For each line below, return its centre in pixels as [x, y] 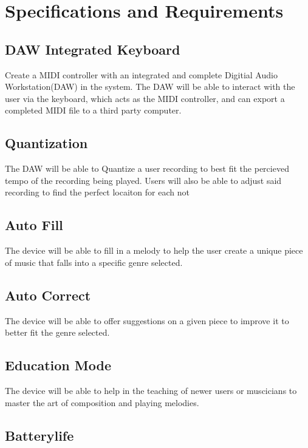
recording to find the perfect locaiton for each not [97, 192]
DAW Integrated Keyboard [93, 49]
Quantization [46, 143]
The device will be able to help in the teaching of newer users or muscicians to [151, 390]
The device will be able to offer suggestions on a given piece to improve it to [147, 320]
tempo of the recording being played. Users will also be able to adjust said [143, 180]
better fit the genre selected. [57, 332]
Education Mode [58, 365]
